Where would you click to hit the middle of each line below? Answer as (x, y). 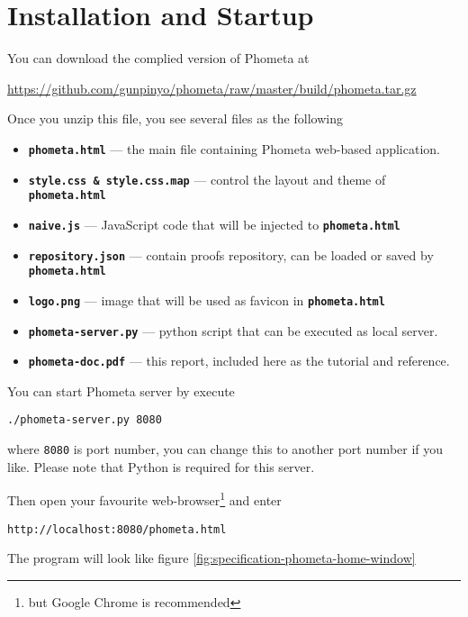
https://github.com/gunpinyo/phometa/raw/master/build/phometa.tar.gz (212, 88)
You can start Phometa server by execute (121, 390)
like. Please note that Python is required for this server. (161, 466)
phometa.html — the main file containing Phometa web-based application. (234, 148)
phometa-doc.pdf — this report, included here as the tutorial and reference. (239, 361)
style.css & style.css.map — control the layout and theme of (207, 179)
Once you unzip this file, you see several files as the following (175, 118)
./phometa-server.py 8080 (85, 420)
